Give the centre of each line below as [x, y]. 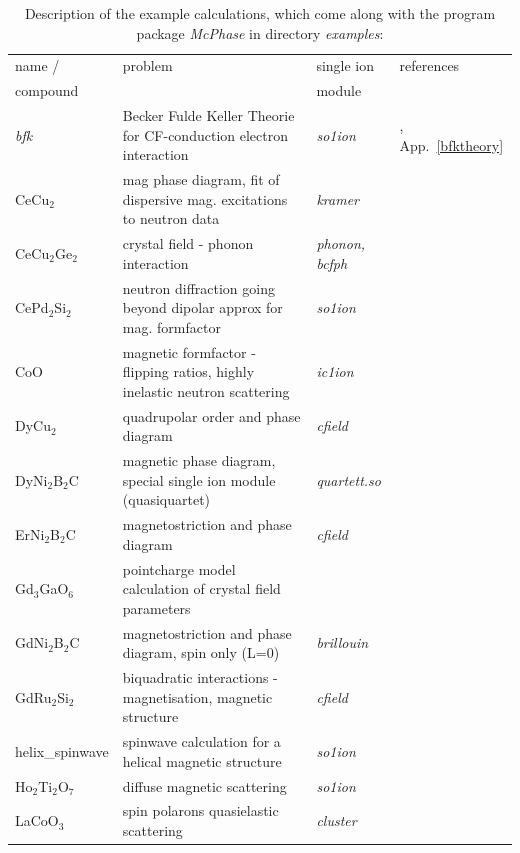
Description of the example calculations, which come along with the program [260, 13]
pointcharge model [179, 568]
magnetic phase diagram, [199, 460]
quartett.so [348, 479]
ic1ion [335, 371]
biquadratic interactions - [200, 677]
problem [147, 65]
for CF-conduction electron [205, 134]
